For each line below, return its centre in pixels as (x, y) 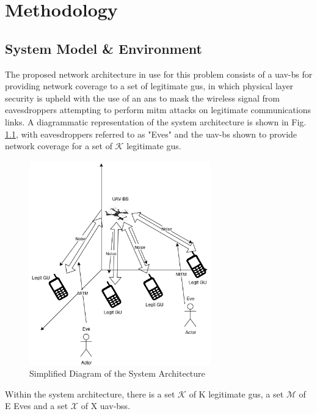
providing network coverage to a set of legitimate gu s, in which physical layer (149, 86)
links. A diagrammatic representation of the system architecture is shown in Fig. (156, 121)
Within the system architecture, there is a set (90, 394)
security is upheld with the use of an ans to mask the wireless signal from (142, 98)
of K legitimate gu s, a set (236, 394)
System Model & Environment (104, 48)
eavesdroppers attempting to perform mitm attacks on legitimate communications (158, 110)
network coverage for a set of (59, 146)
